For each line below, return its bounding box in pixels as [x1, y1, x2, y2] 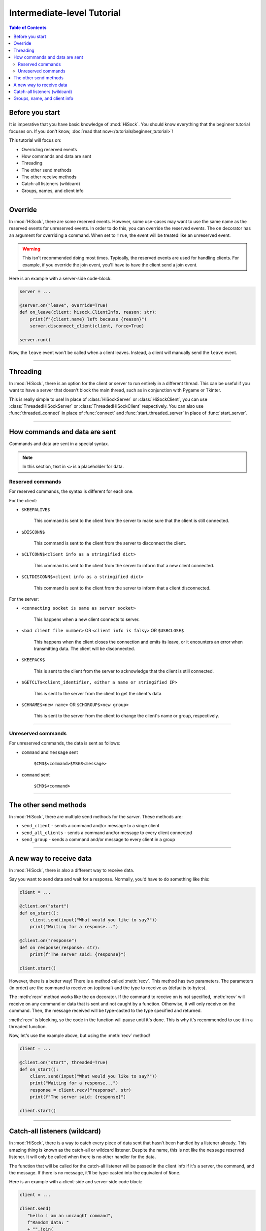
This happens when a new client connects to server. [33, 616, 140, 622]
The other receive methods [21, 174, 77, 180]
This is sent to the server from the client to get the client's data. [33, 690, 163, 696]
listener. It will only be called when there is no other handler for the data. [9, 1154, 156, 1160]
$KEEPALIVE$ [21, 507, 50, 512]
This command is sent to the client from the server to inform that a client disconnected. [33, 585, 211, 591]
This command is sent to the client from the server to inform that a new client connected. [33, 562, 214, 568]
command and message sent [21, 749, 78, 755]
